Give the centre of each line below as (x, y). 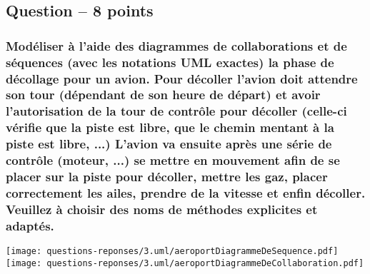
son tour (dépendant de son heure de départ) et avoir (163, 95)
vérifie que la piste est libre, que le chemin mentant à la (170, 127)
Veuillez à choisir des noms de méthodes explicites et (162, 209)
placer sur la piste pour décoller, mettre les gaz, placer (167, 177)
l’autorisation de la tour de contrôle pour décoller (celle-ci (176, 111)
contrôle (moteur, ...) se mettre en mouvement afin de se (173, 160)
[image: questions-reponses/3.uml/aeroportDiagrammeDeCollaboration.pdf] (185, 263)
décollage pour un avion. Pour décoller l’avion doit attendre (182, 78)
